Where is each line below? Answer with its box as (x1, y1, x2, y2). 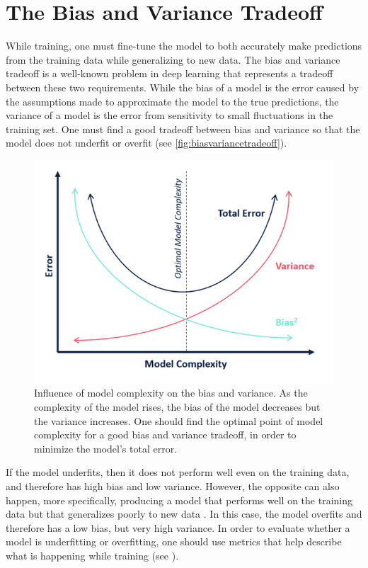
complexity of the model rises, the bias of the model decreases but (34, 399, 321, 414)
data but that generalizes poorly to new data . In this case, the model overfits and (6, 506, 362, 521)
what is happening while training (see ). (6, 547, 179, 562)
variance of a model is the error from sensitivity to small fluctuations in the (6, 108, 333, 123)
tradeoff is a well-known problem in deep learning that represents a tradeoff (6, 66, 333, 81)
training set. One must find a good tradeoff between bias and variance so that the (6, 121, 360, 136)
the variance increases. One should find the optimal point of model (34, 413, 323, 428)
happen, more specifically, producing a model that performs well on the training (6, 492, 353, 507)
